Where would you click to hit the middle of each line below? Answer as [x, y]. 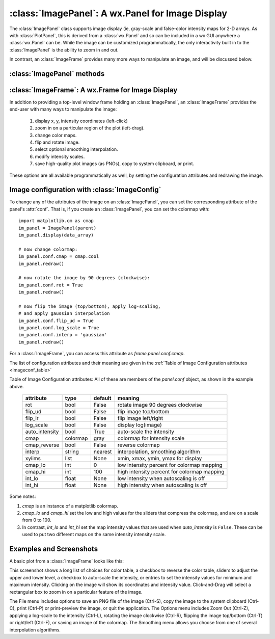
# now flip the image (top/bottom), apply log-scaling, [90, 306]
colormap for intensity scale [151, 438]
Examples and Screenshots [54, 549]
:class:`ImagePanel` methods [57, 74]
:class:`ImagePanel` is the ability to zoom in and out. [64, 50]
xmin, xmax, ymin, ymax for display [160, 459]
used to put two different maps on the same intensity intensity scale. [94, 535]
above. [17, 386]
